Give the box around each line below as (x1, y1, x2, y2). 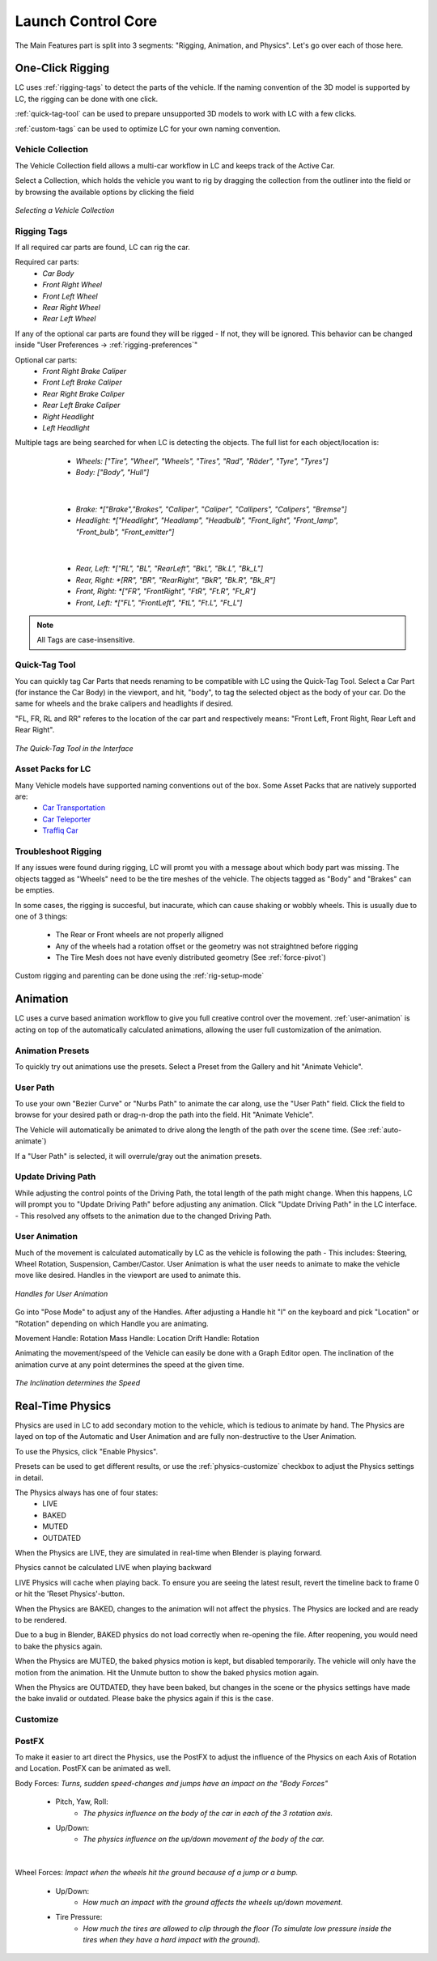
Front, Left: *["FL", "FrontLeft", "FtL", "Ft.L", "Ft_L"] (75, 597, 243, 607)
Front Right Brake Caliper (42, 366, 127, 376)
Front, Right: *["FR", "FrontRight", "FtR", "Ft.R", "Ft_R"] (75, 587, 257, 596)
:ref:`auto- (367, 1125, 402, 1135)
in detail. (15, 1473, 44, 1483)
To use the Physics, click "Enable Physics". (15, 1446, 159, 1456)
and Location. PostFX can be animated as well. (15, 1764, 172, 1773)
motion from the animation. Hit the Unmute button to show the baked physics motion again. (15, 1667, 320, 1677)
